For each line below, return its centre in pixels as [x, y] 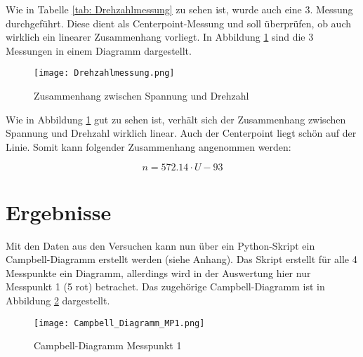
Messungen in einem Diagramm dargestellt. [99, 50]
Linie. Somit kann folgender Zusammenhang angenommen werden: [148, 146]
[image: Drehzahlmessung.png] [104, 73]
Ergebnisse [59, 211]
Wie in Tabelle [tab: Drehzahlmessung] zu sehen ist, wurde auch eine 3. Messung [179, 9]
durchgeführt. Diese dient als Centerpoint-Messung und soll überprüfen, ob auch [178, 23]
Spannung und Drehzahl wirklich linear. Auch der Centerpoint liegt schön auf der [181, 133]
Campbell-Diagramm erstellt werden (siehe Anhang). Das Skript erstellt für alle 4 [181, 259]
